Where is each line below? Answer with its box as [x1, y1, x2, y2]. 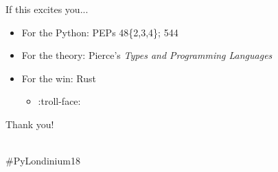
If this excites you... [5, 2, 89, 16]
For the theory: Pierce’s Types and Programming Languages [21, 48, 273, 62]
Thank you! [5, 116, 54, 131]
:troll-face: [38, 94, 81, 108]
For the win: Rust [21, 71, 97, 85]
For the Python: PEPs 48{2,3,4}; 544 [21, 25, 178, 39]
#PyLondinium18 [5, 153, 80, 168]
